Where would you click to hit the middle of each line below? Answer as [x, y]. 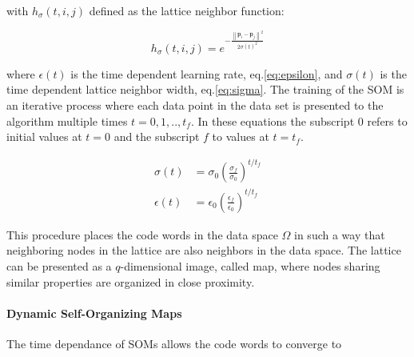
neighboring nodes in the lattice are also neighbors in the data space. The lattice [204, 250]
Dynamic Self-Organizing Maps [94, 313]
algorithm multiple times [67, 120]
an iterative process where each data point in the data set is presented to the [195, 104]
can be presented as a [59, 265]
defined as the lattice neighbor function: [187, 10]
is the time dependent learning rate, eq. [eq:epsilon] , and [207, 73]
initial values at [44, 136]
